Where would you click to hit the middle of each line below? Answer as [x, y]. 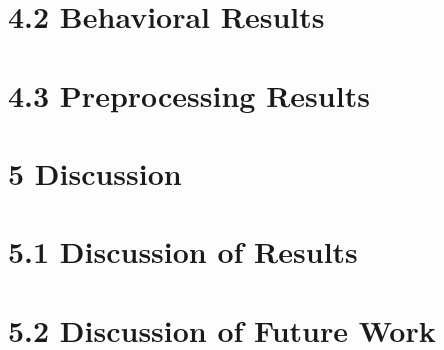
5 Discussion [95, 172]
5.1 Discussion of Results [183, 251]
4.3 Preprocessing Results [189, 94]
